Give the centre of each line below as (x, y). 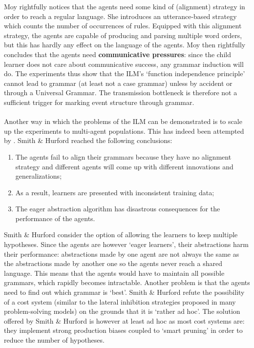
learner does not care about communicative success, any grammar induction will (124, 64)
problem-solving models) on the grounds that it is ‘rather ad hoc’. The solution (122, 311)
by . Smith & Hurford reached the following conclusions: (88, 140)
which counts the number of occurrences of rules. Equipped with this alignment (123, 26)
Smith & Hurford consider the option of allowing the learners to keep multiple (121, 235)
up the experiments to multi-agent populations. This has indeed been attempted (124, 131)
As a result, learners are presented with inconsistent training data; (115, 192)
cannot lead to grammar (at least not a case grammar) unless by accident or (118, 83)
